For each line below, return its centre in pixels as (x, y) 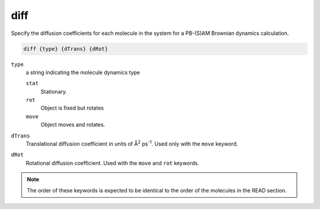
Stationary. (54, 91)
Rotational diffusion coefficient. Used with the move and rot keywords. (113, 163)
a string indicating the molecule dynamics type (83, 72)
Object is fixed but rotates (72, 108)
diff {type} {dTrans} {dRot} (66, 49)
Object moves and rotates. (73, 125)
